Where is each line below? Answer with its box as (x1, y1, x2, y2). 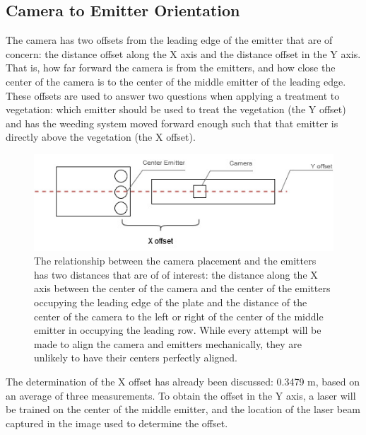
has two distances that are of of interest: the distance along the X (34, 267, 318, 282)
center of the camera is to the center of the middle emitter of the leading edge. (6, 74, 346, 88)
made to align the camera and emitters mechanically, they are (34, 336, 302, 351)
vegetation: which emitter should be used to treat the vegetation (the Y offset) (6, 102, 346, 117)
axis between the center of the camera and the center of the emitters (34, 281, 331, 296)
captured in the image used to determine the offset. (6, 415, 228, 430)
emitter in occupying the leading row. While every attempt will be (34, 323, 321, 337)
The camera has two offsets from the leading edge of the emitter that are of (6, 33, 333, 47)
